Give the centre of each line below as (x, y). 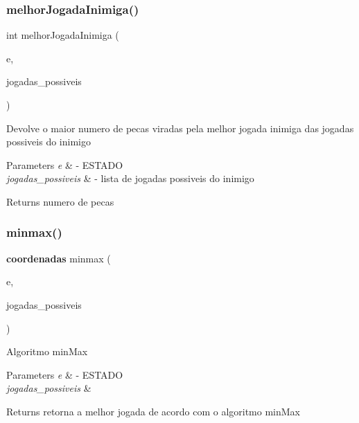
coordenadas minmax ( (59, 258)
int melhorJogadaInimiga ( (63, 35)
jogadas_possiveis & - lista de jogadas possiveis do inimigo (130, 178)
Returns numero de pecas (60, 201)
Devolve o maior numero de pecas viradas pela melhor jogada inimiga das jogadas (180, 128)
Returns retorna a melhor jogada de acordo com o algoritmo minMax (154, 411)
